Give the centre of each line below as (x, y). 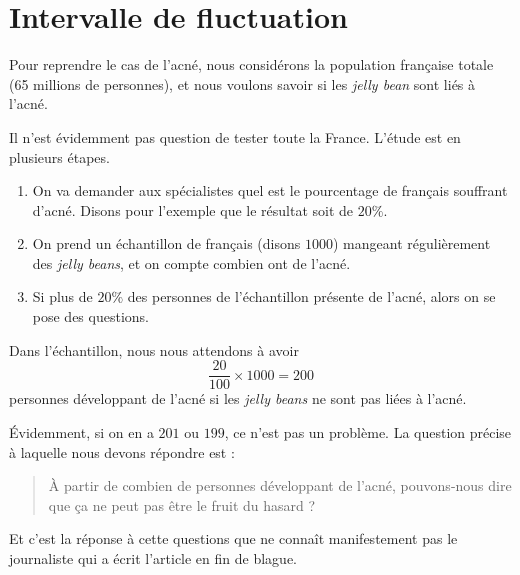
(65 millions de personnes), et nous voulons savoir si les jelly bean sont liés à (242, 83)
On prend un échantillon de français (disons (166, 243)
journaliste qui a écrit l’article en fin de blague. (153, 557)
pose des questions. (90, 316)
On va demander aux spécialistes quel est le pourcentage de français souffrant (270, 190)
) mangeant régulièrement (411, 243)
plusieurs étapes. (59, 156)
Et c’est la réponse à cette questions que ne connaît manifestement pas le (233, 538)
